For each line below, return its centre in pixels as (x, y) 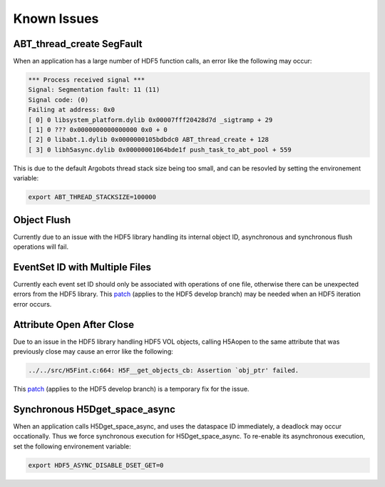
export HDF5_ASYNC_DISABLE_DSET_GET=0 (96, 465)
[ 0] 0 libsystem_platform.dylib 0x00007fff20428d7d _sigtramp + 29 (150, 120)
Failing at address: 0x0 (72, 110)
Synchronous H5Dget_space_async (94, 409)
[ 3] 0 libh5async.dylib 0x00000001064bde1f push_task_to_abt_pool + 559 (160, 149)
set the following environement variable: (72, 446)
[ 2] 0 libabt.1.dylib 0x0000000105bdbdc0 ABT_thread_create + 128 (149, 140)
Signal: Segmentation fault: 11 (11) (94, 90)
